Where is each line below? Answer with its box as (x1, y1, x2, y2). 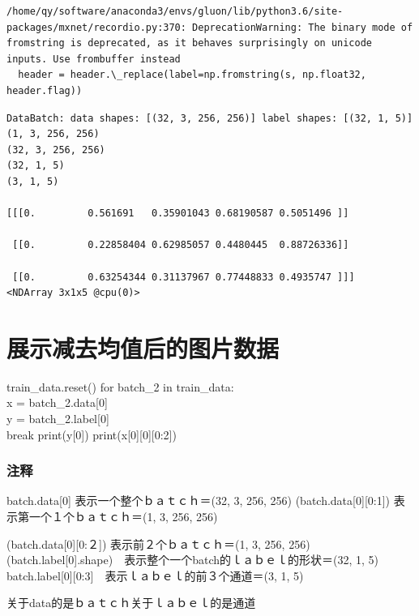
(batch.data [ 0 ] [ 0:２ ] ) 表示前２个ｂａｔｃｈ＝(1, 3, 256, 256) (6, 535, 310, 552)
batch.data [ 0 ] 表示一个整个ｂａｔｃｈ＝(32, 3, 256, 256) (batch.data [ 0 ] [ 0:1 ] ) (6, 492, 391, 509)
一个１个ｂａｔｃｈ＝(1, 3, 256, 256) (28, 508, 218, 524)
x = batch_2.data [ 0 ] (6, 394, 108, 411)
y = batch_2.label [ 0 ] (6, 410, 109, 426)
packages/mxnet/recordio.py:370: (6, 21, 186, 33)
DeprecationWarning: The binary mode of (192, 21, 413, 33)
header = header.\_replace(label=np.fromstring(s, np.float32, (18, 69, 366, 81)
